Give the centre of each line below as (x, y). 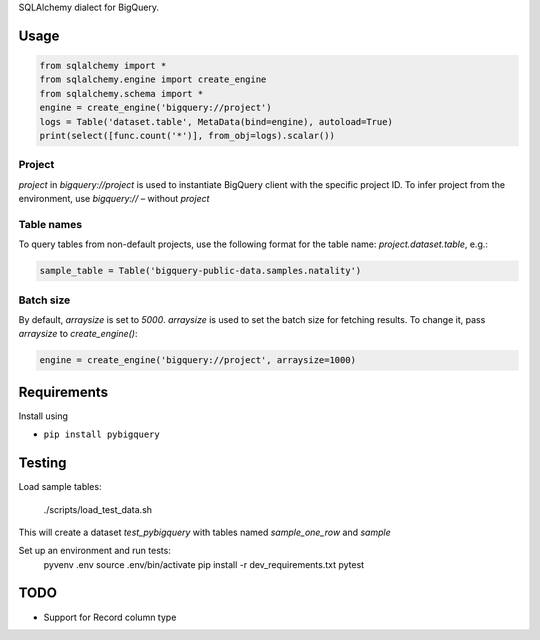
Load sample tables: (60, 487)
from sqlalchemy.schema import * (121, 93)
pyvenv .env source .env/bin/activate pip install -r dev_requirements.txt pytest (204, 564)
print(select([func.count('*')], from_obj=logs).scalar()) (187, 135)
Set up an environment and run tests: (95, 551)
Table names (50, 224)
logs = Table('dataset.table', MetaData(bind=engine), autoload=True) (216, 121)
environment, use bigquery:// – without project (114, 199)
